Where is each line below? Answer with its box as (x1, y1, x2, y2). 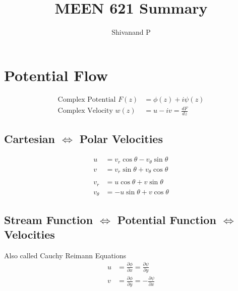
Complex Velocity (57, 107, 113, 115)
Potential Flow (4, 64, 108, 85)
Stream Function (4, 211, 93, 227)
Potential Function (117, 211, 216, 227)
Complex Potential (57, 96, 116, 103)
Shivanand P (111, 27, 151, 37)
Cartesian (4, 131, 55, 147)
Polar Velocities (79, 131, 163, 147)
